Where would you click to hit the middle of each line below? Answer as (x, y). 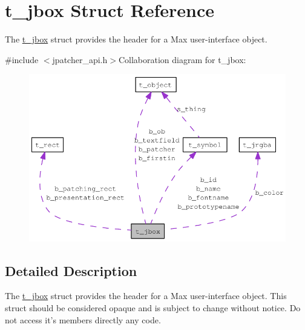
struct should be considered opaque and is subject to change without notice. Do (153, 307)
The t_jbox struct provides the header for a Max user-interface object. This (146, 296)
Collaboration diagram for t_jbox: (182, 59)
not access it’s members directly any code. (83, 319)
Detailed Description (71, 270)
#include (22, 59)
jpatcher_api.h (80, 59)
